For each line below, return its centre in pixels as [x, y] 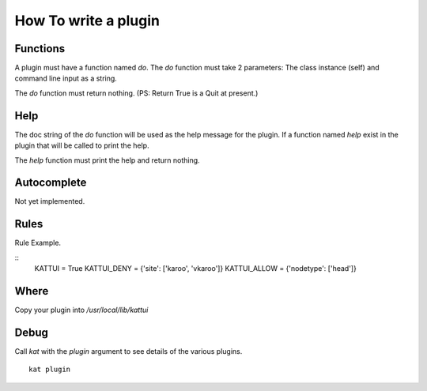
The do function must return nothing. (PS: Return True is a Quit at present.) [136, 93]
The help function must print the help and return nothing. [108, 160]
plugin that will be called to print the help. [82, 145]
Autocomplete [51, 183]
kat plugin [50, 370]
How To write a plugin [87, 21]
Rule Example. [38, 243]
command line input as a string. [66, 78]
